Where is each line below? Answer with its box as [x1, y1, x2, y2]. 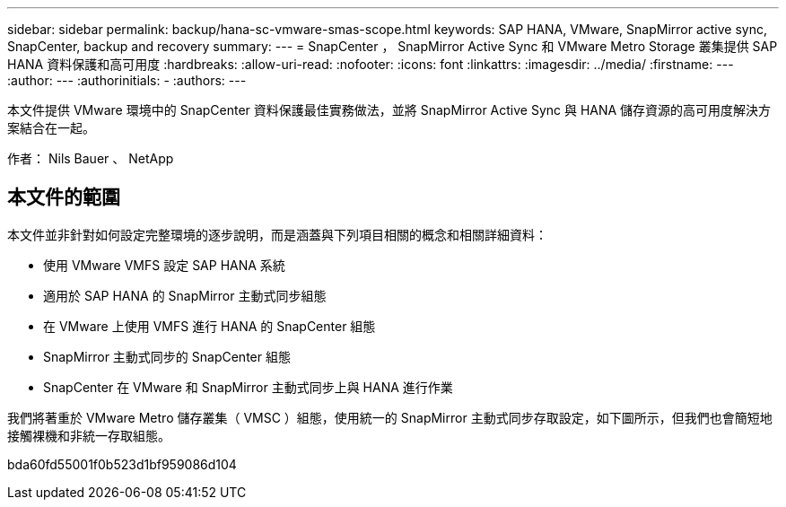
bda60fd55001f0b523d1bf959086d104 [7, 456, 237, 472]
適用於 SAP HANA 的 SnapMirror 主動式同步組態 [43, 287, 327, 303]
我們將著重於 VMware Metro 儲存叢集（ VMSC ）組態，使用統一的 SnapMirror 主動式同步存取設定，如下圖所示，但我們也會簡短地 [7, 409, 773, 425]
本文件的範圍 [7, 186, 120, 209]
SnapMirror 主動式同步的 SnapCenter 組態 [43, 348, 291, 364]
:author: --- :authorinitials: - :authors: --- [7, 73, 247, 88]
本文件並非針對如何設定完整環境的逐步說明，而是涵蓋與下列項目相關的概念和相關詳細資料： [7, 226, 547, 242]
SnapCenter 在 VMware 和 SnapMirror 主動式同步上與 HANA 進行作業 [43, 379, 453, 395]
